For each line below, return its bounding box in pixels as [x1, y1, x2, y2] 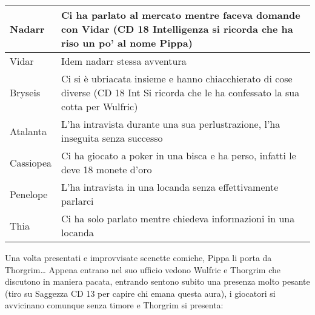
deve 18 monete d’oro [61, 162, 152, 176]
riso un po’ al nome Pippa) [61, 36, 193, 50]
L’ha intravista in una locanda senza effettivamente [61, 180, 279, 194]
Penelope [10, 187, 48, 201]
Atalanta [10, 124, 47, 138]
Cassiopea [10, 155, 52, 170]
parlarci [61, 194, 94, 208]
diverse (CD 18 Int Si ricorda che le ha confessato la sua [61, 85, 300, 99]
